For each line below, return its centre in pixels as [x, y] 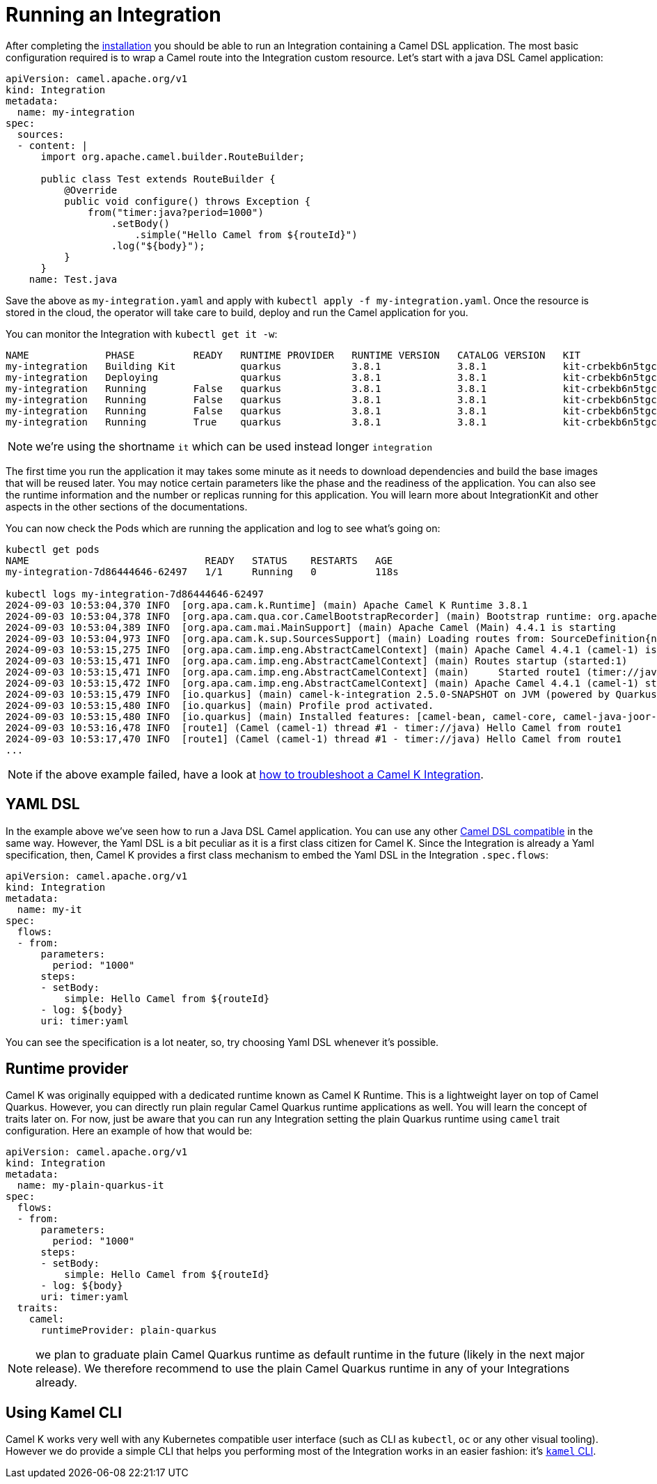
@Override [91, 190]
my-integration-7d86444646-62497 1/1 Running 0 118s [202, 571]
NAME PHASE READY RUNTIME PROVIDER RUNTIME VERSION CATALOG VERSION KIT [293, 355]
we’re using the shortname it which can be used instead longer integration [234, 446]
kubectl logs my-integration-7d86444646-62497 [135, 594]
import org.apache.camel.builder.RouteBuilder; [173, 156]
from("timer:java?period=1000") [176, 212]
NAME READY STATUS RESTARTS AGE [199, 560]
